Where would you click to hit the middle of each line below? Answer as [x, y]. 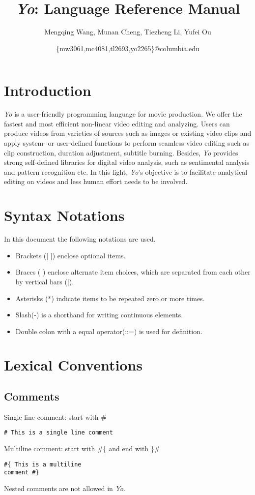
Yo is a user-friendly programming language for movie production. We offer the [123, 114]
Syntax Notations [64, 215]
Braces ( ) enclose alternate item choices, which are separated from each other [133, 272]
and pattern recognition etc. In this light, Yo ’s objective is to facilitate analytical [126, 171]
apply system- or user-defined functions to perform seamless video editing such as [127, 143]
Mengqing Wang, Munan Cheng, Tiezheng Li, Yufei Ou [128, 32]
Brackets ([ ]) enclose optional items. [71, 255]
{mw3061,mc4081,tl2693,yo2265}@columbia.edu [128, 48]
